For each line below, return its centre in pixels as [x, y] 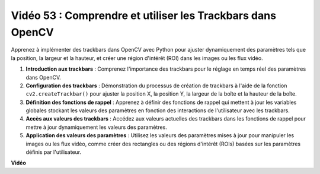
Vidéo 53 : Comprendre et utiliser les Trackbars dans [144, 15]
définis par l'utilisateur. [54, 152]
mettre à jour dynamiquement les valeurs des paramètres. [96, 127]
